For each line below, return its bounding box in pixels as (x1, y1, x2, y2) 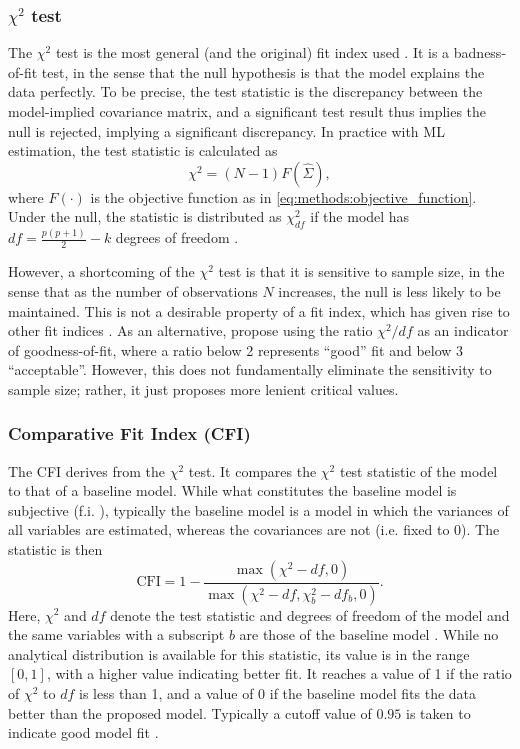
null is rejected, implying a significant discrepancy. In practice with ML (8, 120, 445, 141)
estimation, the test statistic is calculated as (8, 140, 278, 161)
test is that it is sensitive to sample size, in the (218, 261, 505, 282)
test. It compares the (188, 460, 317, 481)
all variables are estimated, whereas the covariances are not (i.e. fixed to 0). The (8, 519, 500, 540)
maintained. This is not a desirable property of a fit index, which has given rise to (8, 300, 510, 321)
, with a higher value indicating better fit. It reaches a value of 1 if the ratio (46, 663, 512, 684)
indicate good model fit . (8, 722, 159, 743)
